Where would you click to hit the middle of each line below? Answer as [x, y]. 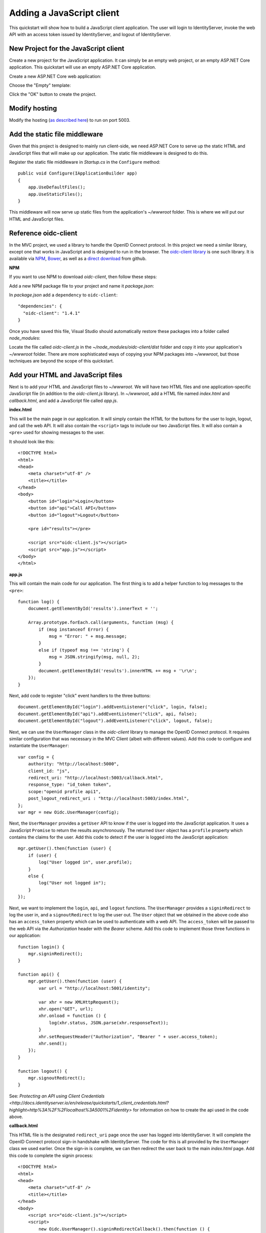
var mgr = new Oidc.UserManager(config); [68, 812]
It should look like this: [32, 441]
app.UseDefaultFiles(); [57, 187]
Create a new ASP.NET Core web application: [55, 76]
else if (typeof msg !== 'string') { [84, 650]
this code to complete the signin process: [51, 1155]
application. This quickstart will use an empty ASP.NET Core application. [83, 67]
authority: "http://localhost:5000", [73, 764]
